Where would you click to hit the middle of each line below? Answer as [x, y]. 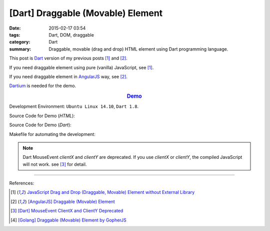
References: [22, 183]
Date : [15, 28]
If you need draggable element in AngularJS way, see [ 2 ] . [68, 76]
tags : [15, 35]
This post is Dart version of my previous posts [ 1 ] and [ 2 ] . [68, 58]
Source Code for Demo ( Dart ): [40, 125]
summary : [20, 49]
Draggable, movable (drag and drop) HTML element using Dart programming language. [138, 49]
